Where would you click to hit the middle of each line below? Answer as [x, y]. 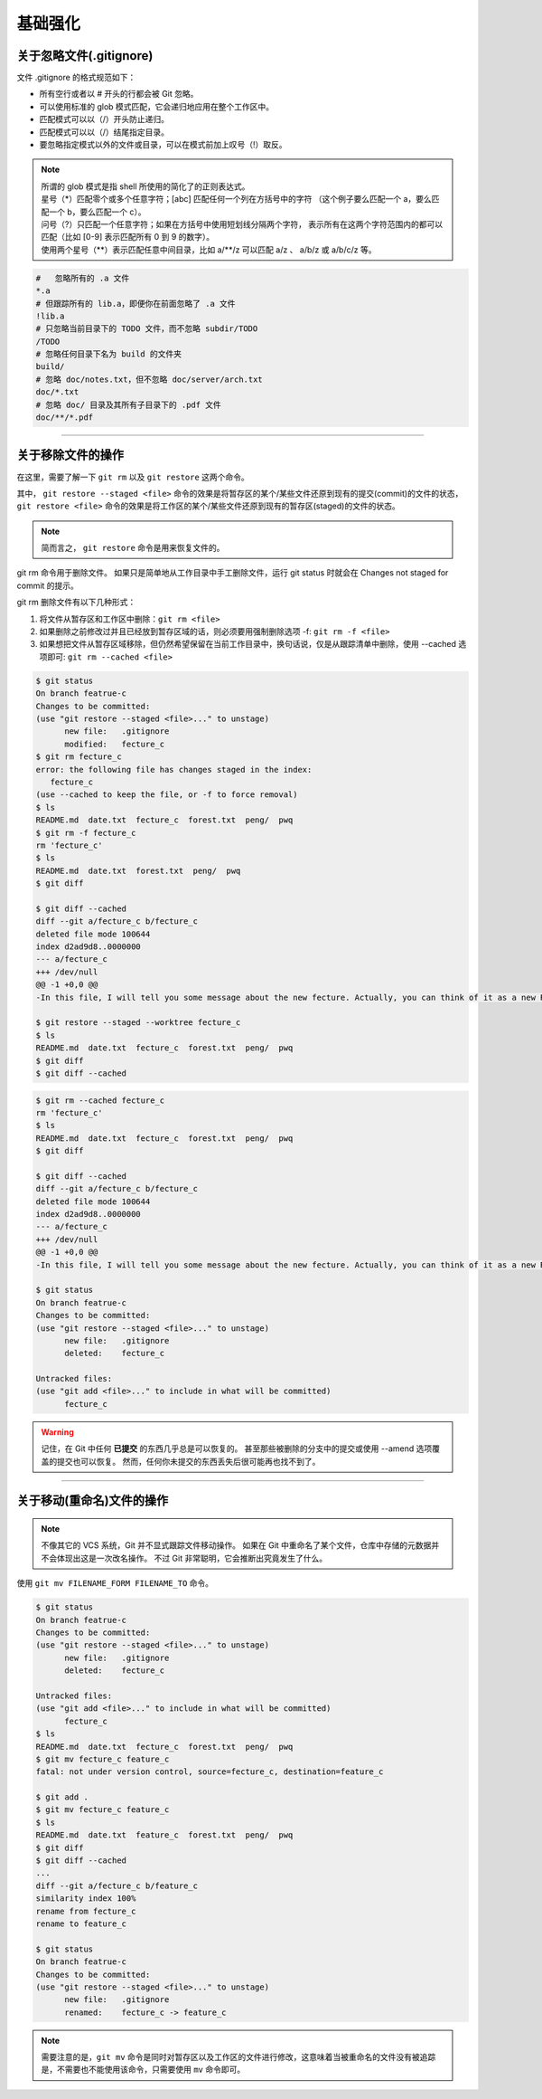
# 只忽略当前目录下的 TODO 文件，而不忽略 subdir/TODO [147, 329]
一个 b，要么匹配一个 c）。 [97, 212]
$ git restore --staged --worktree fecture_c [138, 1023]
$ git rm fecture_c [79, 757]
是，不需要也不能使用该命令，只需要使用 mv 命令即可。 [143, 2070]
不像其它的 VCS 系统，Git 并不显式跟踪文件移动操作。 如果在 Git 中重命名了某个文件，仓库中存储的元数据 [236, 1545]
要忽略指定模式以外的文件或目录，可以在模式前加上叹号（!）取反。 [164, 145]
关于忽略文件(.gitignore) [85, 56]
